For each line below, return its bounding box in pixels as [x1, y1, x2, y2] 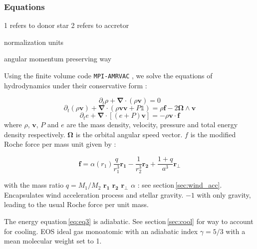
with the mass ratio [4, 180, 64, 190]
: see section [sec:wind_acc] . [137, 180, 222, 190]
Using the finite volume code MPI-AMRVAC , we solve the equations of [4, 70, 213, 80]
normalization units [4, 36, 64, 47]
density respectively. [4, 129, 65, 139]
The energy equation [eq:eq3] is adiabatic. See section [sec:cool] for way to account [4, 216, 254, 226]
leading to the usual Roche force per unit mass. [4, 199, 149, 210]
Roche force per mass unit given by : [4, 139, 116, 149]
